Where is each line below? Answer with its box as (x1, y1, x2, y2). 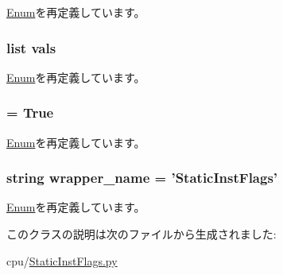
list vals (6, 37, 56, 57)
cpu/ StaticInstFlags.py (6, 252, 118, 269)
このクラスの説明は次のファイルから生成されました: (6, 226, 277, 242)
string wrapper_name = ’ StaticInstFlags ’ (6, 168, 278, 188)
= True (6, 103, 54, 122)
